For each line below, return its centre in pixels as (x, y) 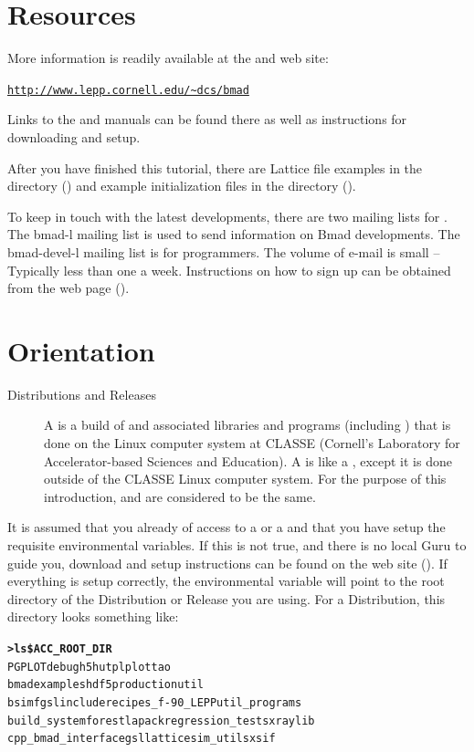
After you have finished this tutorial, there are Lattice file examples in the (215, 167)
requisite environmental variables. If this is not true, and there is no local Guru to (237, 545)
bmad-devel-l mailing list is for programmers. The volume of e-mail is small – (224, 251)
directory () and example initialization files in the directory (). (182, 186)
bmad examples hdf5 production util (105, 685)
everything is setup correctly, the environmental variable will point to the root (226, 581)
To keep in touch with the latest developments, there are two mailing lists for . (227, 216)
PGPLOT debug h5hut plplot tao (89, 667)
